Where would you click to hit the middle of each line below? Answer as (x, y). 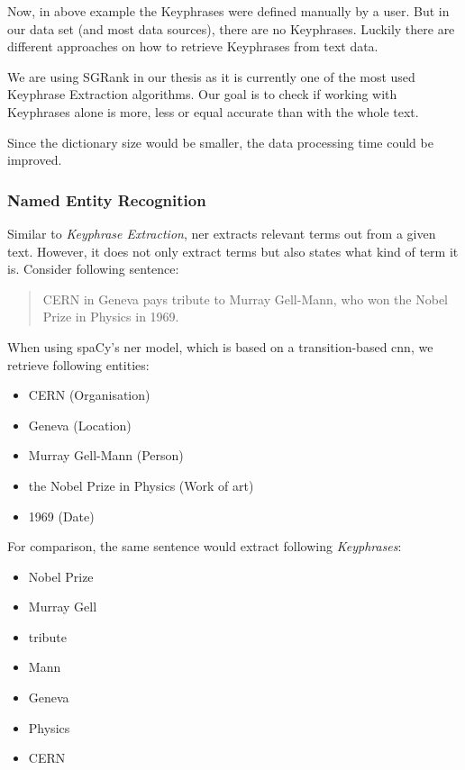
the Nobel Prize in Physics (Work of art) (141, 485)
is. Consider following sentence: (93, 269)
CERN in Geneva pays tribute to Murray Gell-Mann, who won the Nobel (245, 299)
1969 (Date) (61, 516)
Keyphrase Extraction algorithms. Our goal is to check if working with (202, 94)
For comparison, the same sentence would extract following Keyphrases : (205, 546)
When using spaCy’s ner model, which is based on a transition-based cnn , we (220, 346)
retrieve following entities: (78, 364)
